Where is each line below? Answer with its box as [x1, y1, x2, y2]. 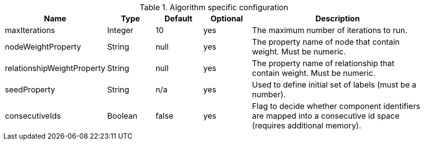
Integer [107, 25, 134, 35]
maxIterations [5, 25, 55, 35]
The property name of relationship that [252, 58, 395, 68]
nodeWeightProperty [5, 42, 81, 52]
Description [315, 14, 360, 23]
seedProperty [5, 85, 55, 94]
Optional [211, 14, 243, 23]
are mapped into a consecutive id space [252, 111, 400, 121]
